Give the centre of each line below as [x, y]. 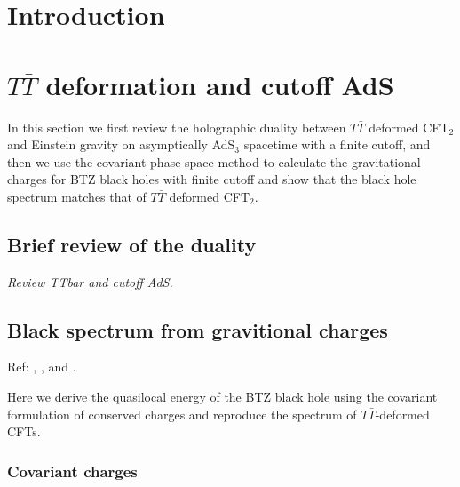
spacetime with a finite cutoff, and [337, 144]
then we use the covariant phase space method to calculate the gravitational [214, 161]
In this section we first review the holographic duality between [177, 127]
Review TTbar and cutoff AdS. [90, 281]
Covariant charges [72, 471]
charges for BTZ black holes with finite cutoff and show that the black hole [212, 179]
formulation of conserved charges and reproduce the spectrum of [182, 414]
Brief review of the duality [132, 244]
